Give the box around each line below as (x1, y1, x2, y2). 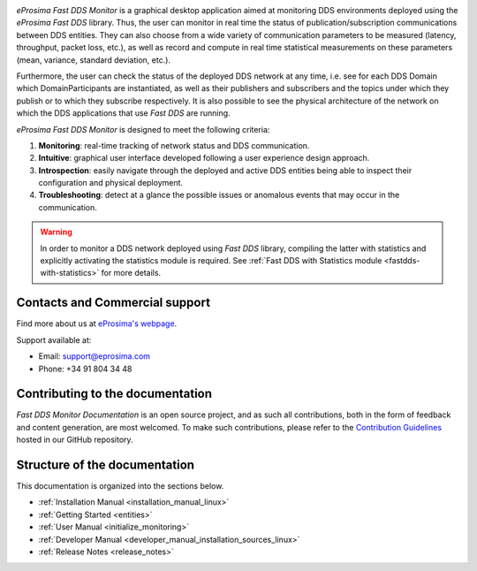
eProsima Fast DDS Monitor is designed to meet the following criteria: (16, 124, 270, 134)
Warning (40, 226, 72, 238)
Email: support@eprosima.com (38, 351, 150, 362)
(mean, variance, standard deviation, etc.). (16, 54, 171, 65)
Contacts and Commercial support (16, 295, 211, 310)
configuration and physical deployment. (38, 178, 184, 188)
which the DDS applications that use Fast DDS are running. (16, 108, 231, 118)
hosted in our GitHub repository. (16, 434, 133, 445)
